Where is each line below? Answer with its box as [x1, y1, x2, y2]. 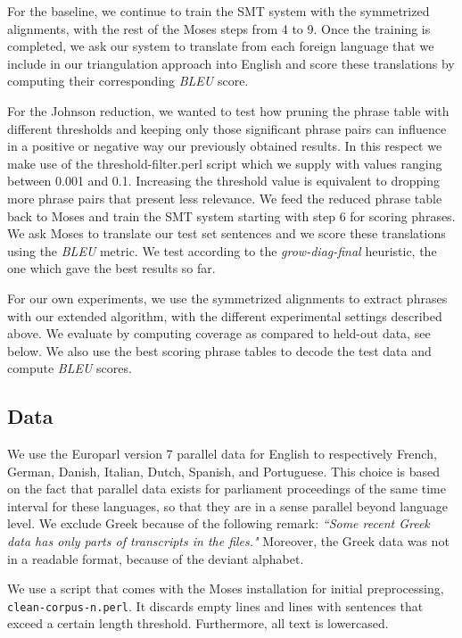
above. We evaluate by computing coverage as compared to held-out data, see [7, 324, 431, 343]
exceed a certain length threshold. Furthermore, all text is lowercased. [7, 614, 389, 633]
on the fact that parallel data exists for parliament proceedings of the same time [7, 479, 447, 498]
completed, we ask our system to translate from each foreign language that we [7, 37, 434, 55]
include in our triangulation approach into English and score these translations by [7, 54, 455, 72]
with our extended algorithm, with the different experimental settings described [7, 306, 442, 325]
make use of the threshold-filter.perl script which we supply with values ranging [7, 153, 442, 172]
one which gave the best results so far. [7, 259, 216, 278]
